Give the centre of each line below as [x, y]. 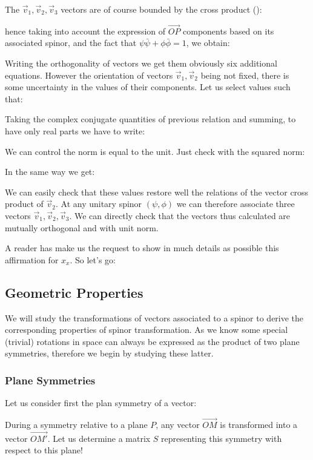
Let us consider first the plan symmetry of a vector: [101, 403]
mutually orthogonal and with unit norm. [82, 227]
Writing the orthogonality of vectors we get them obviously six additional [141, 63]
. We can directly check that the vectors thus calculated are [180, 215]
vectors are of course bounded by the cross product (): [161, 9]
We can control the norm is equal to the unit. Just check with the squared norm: [155, 151]
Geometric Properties [74, 292]
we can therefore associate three [236, 204]
